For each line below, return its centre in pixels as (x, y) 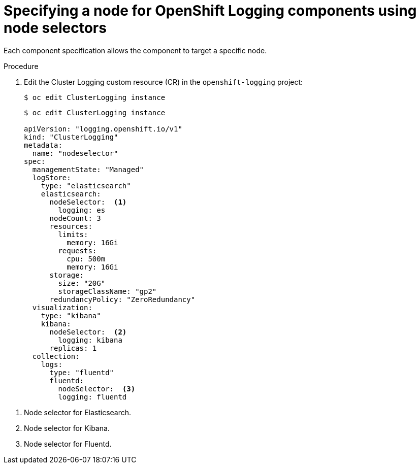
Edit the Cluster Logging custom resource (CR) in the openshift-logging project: (164, 82)
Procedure (21, 66)
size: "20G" (82, 283)
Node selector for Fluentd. (68, 444)
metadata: (43, 145)
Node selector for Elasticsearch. (78, 412)
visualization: (62, 307)
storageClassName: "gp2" (107, 291)
